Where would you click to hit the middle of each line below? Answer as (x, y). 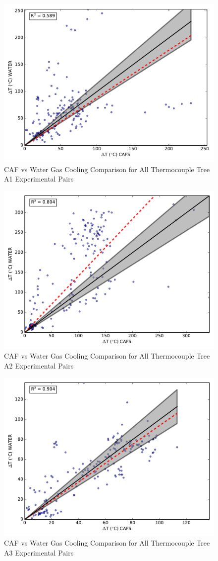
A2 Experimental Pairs (39, 365)
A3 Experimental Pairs (39, 552)
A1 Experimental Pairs (39, 179)
